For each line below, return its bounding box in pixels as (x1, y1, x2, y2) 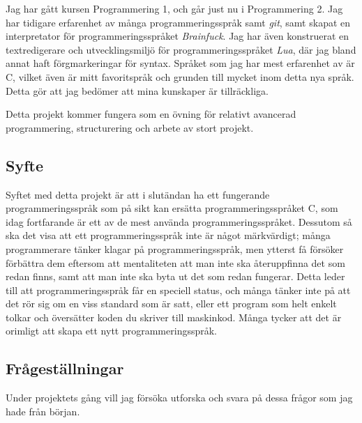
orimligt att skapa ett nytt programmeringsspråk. (6, 323, 218, 338)
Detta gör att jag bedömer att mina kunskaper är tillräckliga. (6, 83, 269, 98)
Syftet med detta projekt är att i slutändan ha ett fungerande (6, 187, 270, 201)
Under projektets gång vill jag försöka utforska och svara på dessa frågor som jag (6, 390, 353, 405)
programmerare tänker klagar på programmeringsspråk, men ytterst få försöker (6, 241, 344, 256)
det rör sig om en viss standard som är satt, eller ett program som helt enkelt (6, 296, 337, 311)
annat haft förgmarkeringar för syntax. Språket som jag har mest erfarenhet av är (6, 56, 355, 70)
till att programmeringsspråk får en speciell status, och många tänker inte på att (6, 282, 351, 297)
